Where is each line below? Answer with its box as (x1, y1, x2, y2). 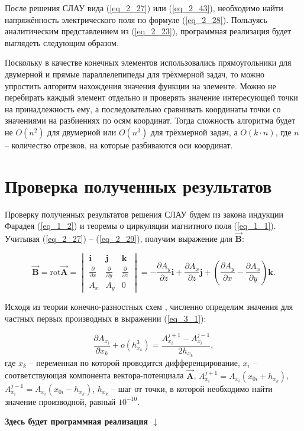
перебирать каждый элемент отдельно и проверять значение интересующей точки (5, 91, 298, 103)
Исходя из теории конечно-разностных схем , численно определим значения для (5, 300, 293, 313)
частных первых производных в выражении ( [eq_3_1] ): (5, 312, 206, 324)
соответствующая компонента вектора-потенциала (5, 369, 184, 381)
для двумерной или (47, 125, 117, 138)
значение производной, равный (5, 395, 116, 407)
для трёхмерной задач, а (150, 125, 238, 138)
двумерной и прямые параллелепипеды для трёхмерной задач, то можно (5, 67, 264, 80)
